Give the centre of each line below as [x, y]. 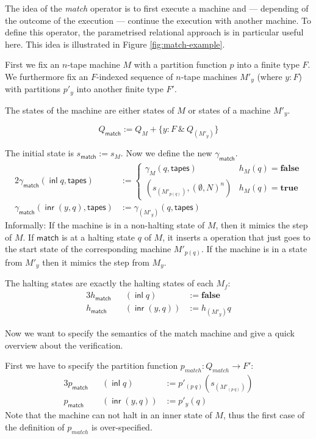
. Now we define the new [166, 153]
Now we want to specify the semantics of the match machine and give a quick [150, 333]
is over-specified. [122, 426]
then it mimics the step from [96, 262]
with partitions [33, 89]
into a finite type [268, 64]
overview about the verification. [64, 345]
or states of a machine [229, 110]
